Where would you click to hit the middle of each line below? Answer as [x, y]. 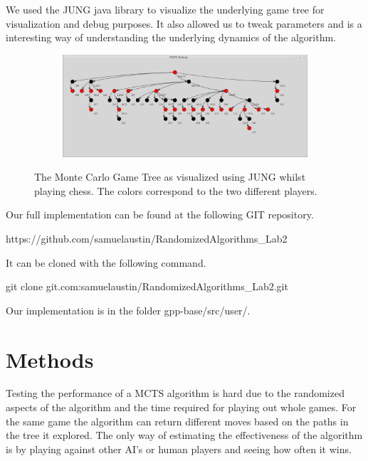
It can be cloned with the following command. [106, 262]
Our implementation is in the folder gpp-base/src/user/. [128, 310]
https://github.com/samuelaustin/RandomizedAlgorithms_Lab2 [147, 238]
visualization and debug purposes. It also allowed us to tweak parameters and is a [184, 23]
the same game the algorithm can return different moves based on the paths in [177, 421]
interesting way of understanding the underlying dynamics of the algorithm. [171, 37]
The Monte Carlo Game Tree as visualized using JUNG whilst [170, 177]
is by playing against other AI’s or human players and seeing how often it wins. [179, 449]
